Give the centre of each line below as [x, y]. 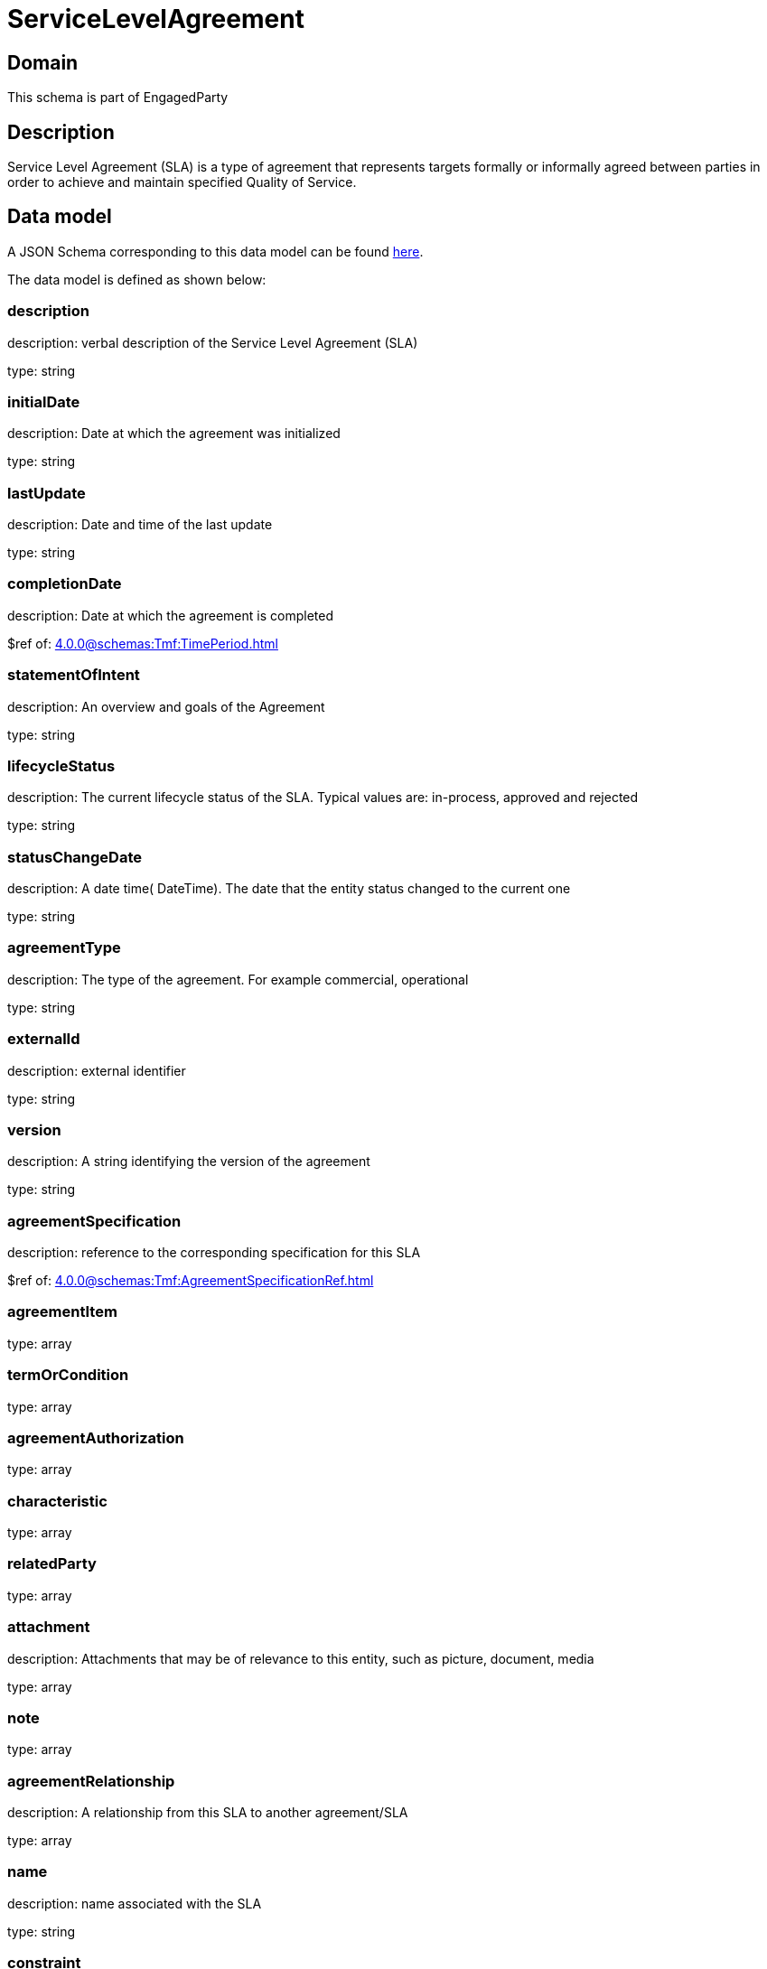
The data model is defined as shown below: [137, 279]
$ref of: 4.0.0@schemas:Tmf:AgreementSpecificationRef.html [191, 1281]
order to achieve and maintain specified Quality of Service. [182, 182]
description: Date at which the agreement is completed [170, 615]
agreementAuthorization [96, 1437]
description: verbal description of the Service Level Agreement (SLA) [213, 342]
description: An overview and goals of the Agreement [166, 706]
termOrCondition [68, 1375]
